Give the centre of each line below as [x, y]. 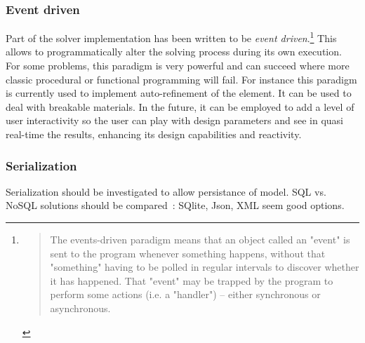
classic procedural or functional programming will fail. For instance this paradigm [181, 79]
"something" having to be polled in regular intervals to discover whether [205, 267]
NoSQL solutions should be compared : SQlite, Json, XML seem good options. [175, 205]
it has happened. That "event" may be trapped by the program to [192, 280]
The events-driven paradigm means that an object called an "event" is [200, 240]
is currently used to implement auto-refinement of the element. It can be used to [179, 93]
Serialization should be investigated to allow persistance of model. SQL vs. [166, 191]
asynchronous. [80, 308]
